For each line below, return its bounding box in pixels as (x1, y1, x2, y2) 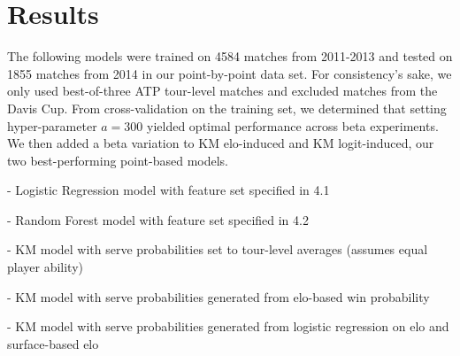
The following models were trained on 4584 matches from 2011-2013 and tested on (7, 47, 453, 66)
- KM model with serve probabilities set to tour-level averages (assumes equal (7, 240, 428, 259)
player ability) (7, 258, 84, 276)
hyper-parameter (7, 116, 97, 135)
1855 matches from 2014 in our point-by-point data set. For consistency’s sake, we (7, 64, 452, 82)
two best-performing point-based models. (7, 151, 228, 169)
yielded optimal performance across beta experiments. (147, 116, 439, 135)
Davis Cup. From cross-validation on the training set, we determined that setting (7, 98, 447, 117)
